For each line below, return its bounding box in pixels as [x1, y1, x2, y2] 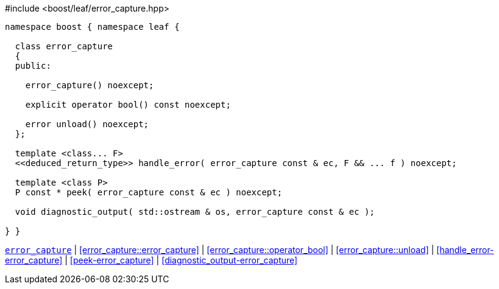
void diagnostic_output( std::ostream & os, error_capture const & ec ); [15, 207, 375, 217]
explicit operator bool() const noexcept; [25, 100, 231, 110]
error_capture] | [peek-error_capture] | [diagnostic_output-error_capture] [5, 255, 298, 265]
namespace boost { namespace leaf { [5, 22, 180, 32]
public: [15, 61, 51, 71]
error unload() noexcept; [25, 119, 149, 129]
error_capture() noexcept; [25, 80, 154, 90]
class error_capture [15, 41, 113, 51]
